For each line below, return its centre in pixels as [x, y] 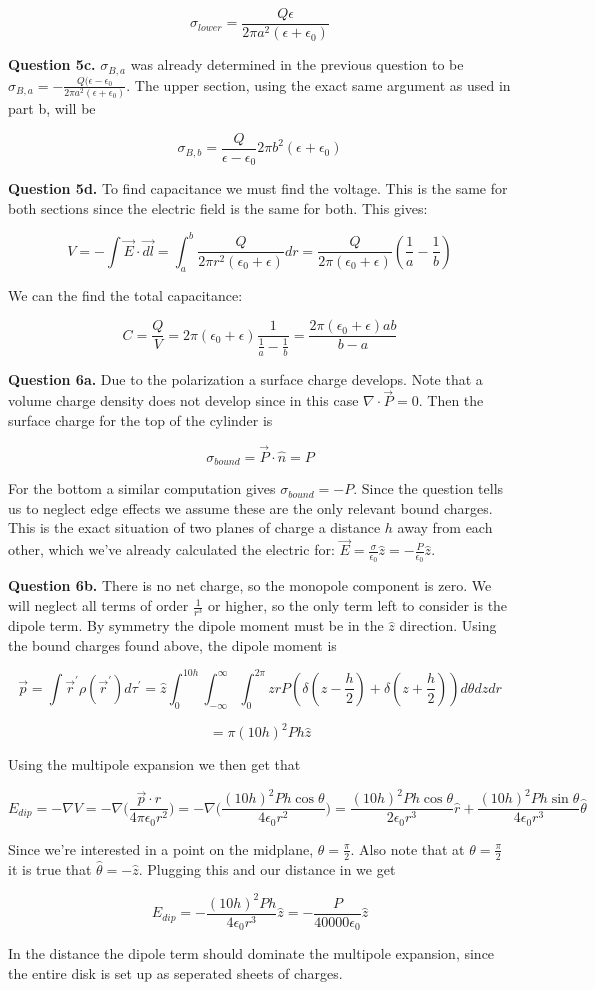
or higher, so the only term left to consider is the [358, 605]
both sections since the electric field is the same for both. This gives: [218, 207]
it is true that [50, 868]
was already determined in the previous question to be [297, 64]
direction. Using [448, 625]
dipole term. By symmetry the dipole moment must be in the [196, 625]
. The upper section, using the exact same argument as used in [318, 84]
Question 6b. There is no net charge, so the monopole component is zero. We [250, 585]
